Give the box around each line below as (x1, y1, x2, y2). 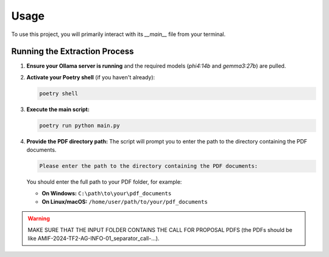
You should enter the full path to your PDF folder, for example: (26, 178, 182, 186)
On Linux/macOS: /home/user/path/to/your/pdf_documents (41, 198, 208, 205)
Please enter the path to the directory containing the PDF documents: (39, 162, 258, 170)
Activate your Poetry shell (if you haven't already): (26, 73, 155, 81)
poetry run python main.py (39, 122, 120, 129)
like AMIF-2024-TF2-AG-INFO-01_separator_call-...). (27, 235, 160, 242)
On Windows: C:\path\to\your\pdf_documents (41, 189, 172, 197)
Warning (27, 215, 50, 222)
